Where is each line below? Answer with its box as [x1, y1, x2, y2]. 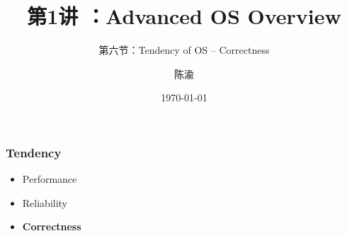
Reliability [22, 195, 68, 210]
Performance [22, 172, 77, 186]
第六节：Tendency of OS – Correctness [98, 43, 270, 57]
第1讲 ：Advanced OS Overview [27, 1, 341, 30]
